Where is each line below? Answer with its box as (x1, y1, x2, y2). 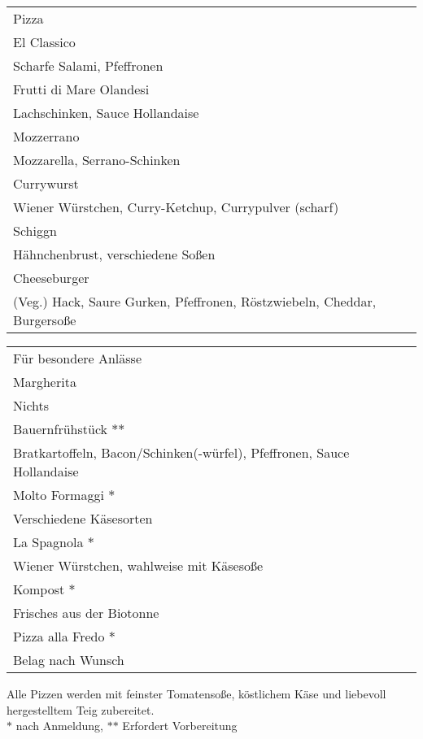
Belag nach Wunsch (13, 650, 124, 669)
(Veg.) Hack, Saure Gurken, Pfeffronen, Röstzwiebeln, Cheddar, (13, 292, 377, 311)
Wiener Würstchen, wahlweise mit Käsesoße (13, 556, 264, 575)
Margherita (13, 372, 76, 391)
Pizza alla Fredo (13, 627, 105, 646)
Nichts (13, 396, 50, 415)
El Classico (13, 33, 76, 51)
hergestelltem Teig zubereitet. (7, 701, 155, 718)
